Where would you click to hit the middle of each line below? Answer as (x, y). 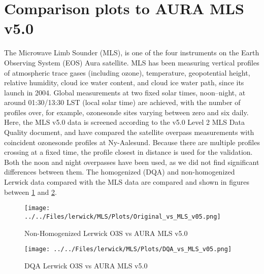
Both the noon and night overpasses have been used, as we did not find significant (132, 162)
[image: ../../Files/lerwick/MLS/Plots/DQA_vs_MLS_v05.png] (128, 249)
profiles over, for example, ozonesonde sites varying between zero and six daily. (126, 112)
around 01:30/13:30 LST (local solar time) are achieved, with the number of (122, 102)
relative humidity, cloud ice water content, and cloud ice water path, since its (124, 82)
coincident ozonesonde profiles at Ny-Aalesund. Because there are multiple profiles (132, 142)
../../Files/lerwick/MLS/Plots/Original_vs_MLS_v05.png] (123, 216)
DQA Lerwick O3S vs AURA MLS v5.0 (86, 265)
